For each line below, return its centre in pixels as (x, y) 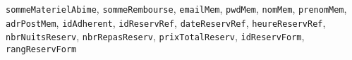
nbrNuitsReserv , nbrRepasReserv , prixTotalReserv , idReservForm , (155, 36)
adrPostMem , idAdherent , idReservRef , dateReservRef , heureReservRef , (166, 22)
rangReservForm (41, 49)
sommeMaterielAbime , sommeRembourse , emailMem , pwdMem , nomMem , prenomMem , (176, 8)
